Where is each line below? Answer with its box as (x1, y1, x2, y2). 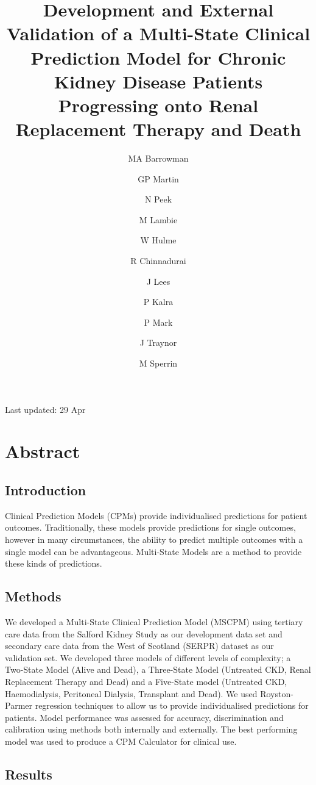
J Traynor (139, 336, 177, 349)
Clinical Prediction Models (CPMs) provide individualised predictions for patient (5, 509, 307, 522)
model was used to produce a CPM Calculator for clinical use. (5, 734, 237, 747)
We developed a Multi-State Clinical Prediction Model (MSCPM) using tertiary (5, 615, 303, 628)
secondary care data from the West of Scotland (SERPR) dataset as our (5, 639, 274, 652)
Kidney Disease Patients (54, 68, 263, 93)
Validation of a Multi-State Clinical (6, 21, 311, 46)
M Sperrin (139, 357, 178, 369)
